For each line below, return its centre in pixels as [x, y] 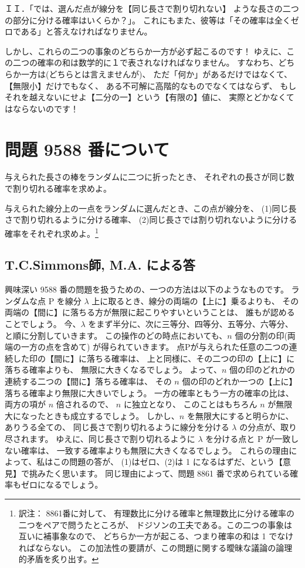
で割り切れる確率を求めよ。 [58, 188]
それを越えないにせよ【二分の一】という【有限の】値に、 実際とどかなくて [150, 97]
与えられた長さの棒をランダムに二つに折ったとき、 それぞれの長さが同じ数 [150, 177]
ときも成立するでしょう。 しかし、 [112, 415]
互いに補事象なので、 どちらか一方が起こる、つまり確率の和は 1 [142, 536]
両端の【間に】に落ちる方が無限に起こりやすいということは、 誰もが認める [150, 312]
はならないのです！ [42, 108]
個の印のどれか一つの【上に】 [240, 381]
